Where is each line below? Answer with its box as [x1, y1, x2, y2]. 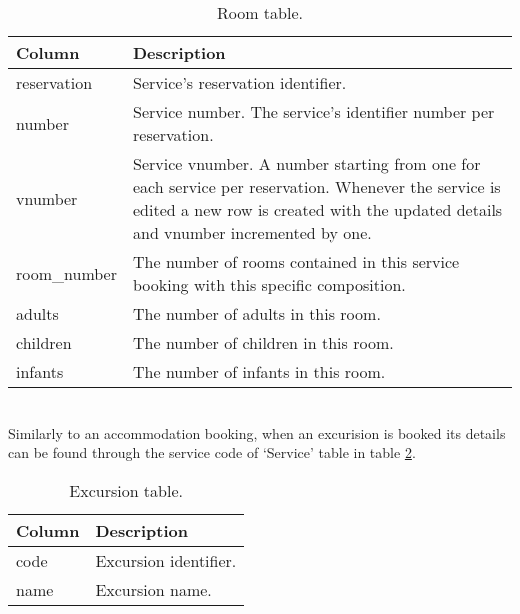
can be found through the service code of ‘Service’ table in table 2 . [8, 442, 416, 463]
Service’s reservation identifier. [133, 71, 347, 94]
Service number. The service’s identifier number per [133, 100, 495, 123]
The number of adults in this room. [133, 302, 381, 325]
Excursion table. [69, 478, 183, 502]
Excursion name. [95, 577, 212, 601]
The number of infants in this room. [133, 360, 386, 383]
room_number [16, 261, 117, 285]
